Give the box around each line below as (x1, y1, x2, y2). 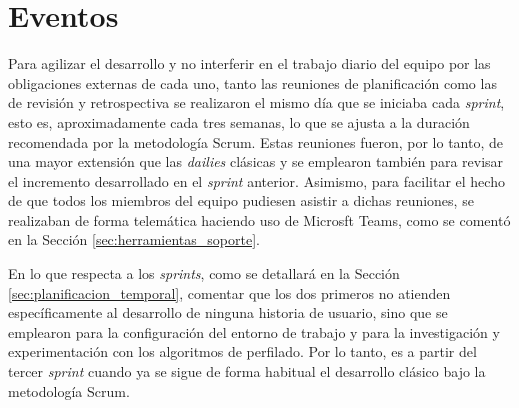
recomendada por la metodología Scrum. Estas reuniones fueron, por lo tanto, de (8, 131, 503, 152)
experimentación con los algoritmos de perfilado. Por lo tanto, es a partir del (8, 341, 477, 362)
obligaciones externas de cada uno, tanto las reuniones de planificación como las (8, 72, 497, 93)
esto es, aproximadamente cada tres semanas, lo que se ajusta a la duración (8, 111, 470, 132)
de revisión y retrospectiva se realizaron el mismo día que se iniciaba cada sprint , (8, 92, 505, 113)
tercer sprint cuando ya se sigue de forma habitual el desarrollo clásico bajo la (8, 361, 486, 382)
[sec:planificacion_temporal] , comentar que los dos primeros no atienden (8, 282, 451, 303)
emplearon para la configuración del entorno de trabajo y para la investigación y (8, 321, 500, 342)
